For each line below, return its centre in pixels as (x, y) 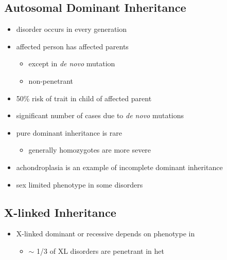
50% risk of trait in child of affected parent (84, 98)
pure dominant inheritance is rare (69, 132)
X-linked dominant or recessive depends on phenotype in (106, 234)
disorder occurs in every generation (72, 29)
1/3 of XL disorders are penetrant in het (100, 250)
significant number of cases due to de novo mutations (100, 115)
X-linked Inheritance (60, 212)
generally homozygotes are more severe (90, 150)
